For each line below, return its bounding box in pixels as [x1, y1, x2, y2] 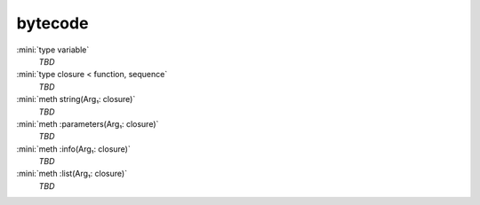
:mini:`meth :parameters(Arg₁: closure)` [16, 118, 159, 129]
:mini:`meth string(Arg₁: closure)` [16, 94, 136, 105]
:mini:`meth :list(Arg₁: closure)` [16, 169, 128, 179]
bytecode [16, 13, 89, 33]
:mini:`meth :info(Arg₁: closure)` [16, 143, 131, 154]
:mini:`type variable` [16, 44, 90, 55]
